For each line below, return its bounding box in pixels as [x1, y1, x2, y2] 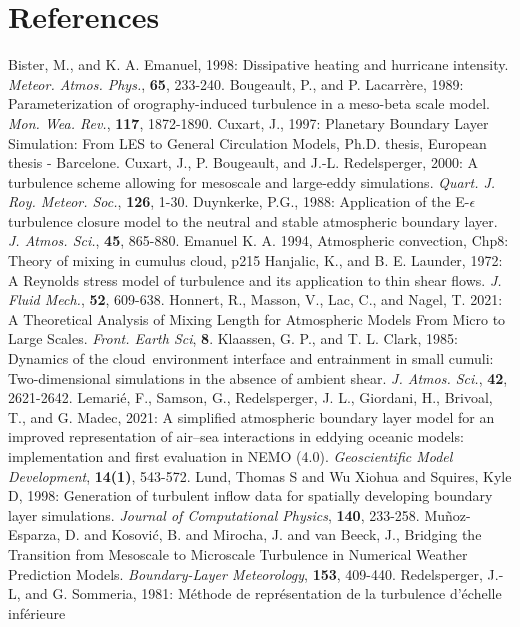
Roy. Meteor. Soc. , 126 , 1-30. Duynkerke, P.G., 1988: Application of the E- [8, 191, 470, 212]
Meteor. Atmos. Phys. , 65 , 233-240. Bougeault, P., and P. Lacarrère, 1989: [8, 73, 464, 94]
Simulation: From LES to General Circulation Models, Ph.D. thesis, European [8, 132, 487, 153]
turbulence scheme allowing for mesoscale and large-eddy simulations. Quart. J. [8, 171, 496, 192]
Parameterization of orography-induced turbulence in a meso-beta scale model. [8, 93, 490, 114]
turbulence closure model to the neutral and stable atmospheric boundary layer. [8, 210, 498, 231]
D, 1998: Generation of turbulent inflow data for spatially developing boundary [8, 485, 493, 506]
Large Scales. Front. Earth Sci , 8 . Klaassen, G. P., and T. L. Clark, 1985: [8, 328, 458, 349]
